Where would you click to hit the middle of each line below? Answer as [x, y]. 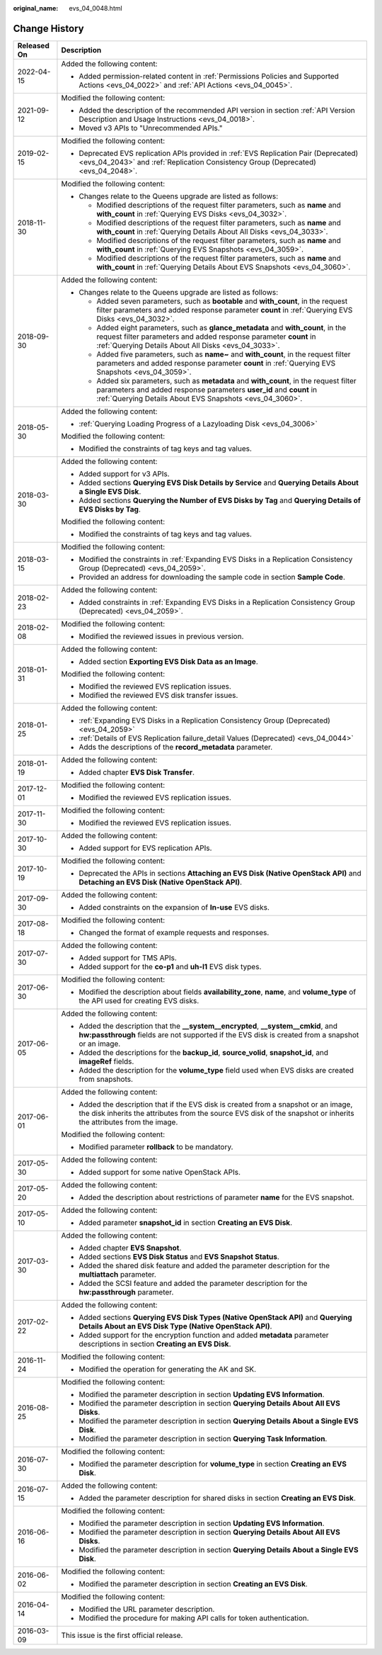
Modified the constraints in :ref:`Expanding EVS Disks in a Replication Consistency [216, 559]
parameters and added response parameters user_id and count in [207, 390]
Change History [48, 28]
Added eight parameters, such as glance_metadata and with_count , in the [221, 327]
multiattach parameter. [118, 1274]
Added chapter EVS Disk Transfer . [137, 772]
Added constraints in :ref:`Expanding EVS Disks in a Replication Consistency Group [217, 602]
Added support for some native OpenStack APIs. [160, 1172]
